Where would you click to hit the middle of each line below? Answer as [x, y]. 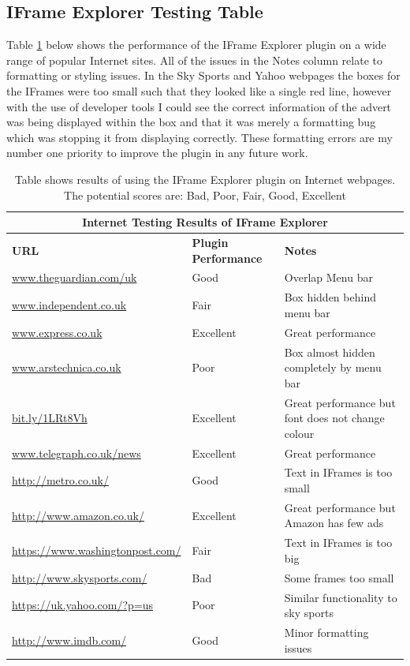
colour [299, 433]
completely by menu [333, 367]
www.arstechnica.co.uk [67, 367]
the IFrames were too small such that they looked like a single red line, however [199, 90]
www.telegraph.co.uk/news [76, 453]
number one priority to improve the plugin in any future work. [157, 153]
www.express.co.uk [57, 332]
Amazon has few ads [334, 523]
